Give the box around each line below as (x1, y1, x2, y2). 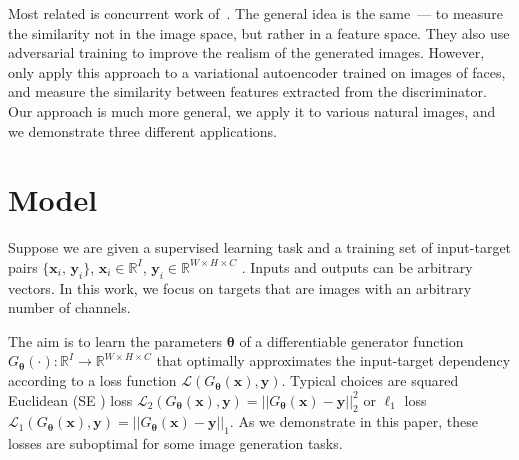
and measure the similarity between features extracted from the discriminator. (8, 81, 487, 102)
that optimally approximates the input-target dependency (156, 350, 511, 371)
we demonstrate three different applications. (8, 120, 277, 141)
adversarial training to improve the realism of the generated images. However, (8, 42, 485, 63)
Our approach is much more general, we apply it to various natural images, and (8, 100, 496, 121)
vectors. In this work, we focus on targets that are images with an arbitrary (8, 277, 472, 298)
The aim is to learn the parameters (8, 330, 223, 351)
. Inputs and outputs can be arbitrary (241, 256, 473, 277)
